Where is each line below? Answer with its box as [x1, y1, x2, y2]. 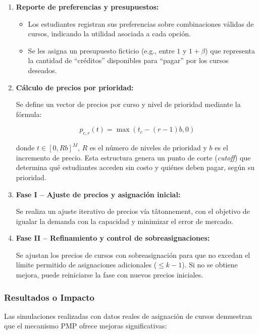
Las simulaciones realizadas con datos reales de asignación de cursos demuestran [4, 310, 252, 321]
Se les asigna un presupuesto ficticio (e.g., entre [28, 45, 175, 55]
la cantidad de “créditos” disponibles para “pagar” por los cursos [28, 55, 229, 66]
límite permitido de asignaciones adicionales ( [16, 259, 157, 270]
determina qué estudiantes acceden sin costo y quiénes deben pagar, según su [16, 162, 255, 173]
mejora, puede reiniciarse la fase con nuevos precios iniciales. [16, 269, 203, 280]
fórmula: [16, 108, 42, 119]
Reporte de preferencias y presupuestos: [16, 2, 159, 12]
